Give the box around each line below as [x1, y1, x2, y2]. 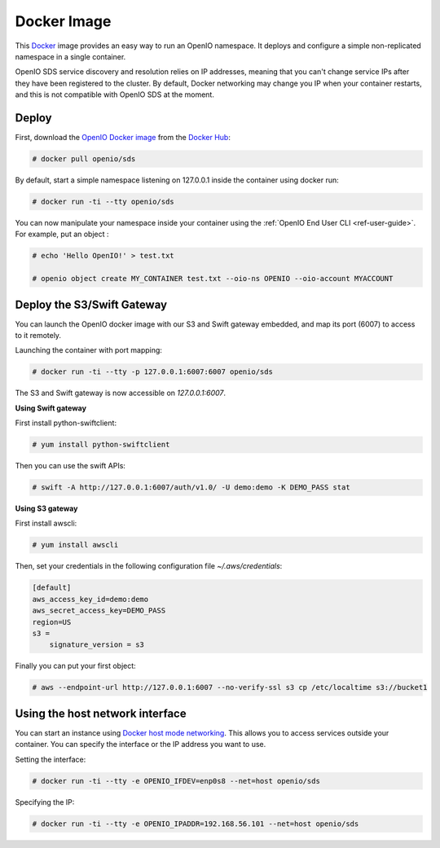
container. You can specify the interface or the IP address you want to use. [15, 740, 266, 749]
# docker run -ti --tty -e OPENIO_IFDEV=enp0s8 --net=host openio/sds [32, 776, 321, 785]
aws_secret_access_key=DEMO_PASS [32, 606, 166, 615]
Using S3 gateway [15, 503, 78, 513]
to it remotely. [15, 331, 61, 340]
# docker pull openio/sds [32, 155, 136, 163]
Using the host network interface [15, 706, 187, 720]
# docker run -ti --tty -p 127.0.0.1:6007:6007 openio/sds [32, 367, 273, 376]
